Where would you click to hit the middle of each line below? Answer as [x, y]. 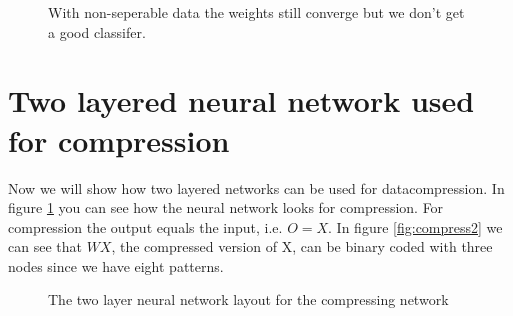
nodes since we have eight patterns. [116, 265]
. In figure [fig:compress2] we [415, 226]
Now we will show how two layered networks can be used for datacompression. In [256, 187]
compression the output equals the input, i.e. [145, 226]
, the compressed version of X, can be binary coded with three [302, 246]
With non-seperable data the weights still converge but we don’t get [256, 12]
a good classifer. [97, 31]
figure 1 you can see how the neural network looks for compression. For [226, 207]
